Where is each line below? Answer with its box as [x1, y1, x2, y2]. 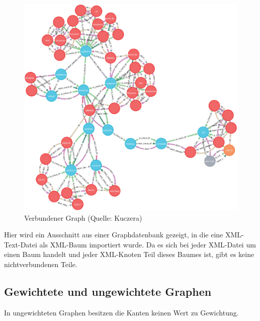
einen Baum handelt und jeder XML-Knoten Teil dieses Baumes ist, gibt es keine [4, 249, 254, 260]
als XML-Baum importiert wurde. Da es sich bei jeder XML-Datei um [39, 239, 256, 249]
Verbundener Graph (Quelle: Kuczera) [24, 212, 142, 223]
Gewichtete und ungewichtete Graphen [4, 283, 212, 299]
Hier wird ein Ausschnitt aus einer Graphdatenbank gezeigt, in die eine [4, 229, 223, 240]
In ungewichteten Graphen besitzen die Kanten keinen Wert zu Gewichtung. [4, 307, 239, 317]
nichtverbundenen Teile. [4, 259, 77, 269]
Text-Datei [4, 239, 37, 249]
